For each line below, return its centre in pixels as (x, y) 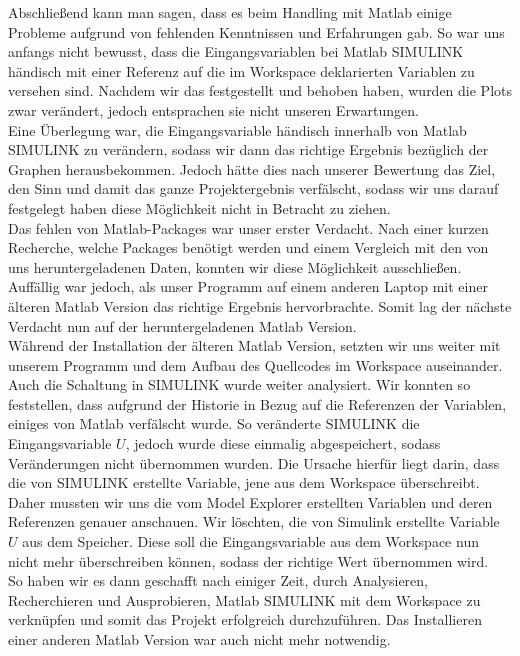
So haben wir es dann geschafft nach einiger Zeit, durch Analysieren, (218, 580)
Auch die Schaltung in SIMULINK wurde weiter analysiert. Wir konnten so (239, 384)
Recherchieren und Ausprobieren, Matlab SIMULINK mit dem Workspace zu (244, 599)
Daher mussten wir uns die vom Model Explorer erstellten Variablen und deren (250, 501)
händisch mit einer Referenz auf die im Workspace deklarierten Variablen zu (241, 70)
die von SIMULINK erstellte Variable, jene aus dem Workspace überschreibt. (244, 482)
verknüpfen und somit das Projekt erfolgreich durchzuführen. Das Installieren (245, 619)
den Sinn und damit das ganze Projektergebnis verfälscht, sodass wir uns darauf (253, 188)
